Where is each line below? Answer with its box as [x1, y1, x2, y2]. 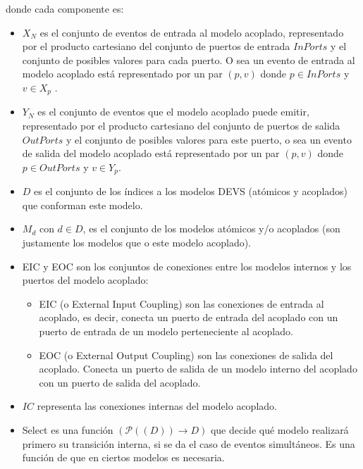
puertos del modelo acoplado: [22, 273, 149, 287]
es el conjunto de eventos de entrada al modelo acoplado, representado [39, 25, 344, 39]
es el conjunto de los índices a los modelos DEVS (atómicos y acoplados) [34, 184, 348, 199]
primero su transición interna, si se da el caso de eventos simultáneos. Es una [22, 436, 355, 451]
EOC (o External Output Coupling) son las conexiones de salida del [39, 347, 333, 362]
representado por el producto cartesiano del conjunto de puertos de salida [22, 118, 340, 133]
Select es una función [22, 422, 113, 437]
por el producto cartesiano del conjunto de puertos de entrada [22, 39, 290, 54]
